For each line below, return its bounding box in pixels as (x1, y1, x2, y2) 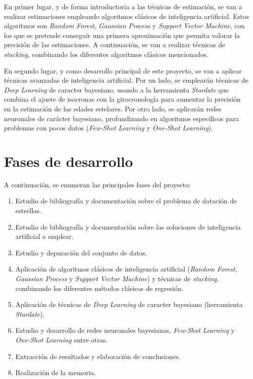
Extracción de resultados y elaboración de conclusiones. (15, 351, 181, 361)
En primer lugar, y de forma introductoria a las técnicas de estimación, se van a (4, 1, 242, 11)
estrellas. (15, 205, 41, 216)
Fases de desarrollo (4, 151, 133, 171)
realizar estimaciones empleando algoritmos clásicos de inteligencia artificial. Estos (4, 11, 249, 21)
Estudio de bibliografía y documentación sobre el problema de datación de (15, 196, 237, 206)
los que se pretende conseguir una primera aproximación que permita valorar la (4, 30, 240, 40)
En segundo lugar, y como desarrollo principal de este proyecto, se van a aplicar (4, 65, 242, 75)
